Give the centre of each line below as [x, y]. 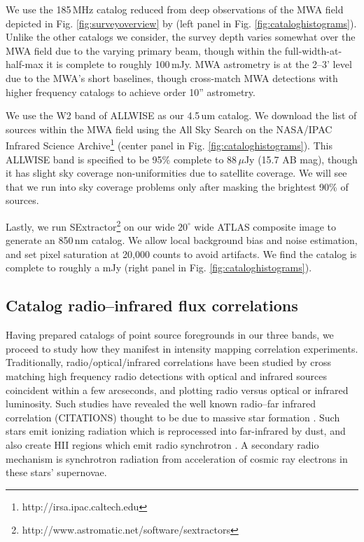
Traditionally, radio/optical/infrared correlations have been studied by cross [168, 362]
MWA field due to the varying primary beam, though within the [144, 50]
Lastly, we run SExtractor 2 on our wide [90, 225]
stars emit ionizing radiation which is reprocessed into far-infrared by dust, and [176, 431]
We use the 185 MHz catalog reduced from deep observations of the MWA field [175, 9]
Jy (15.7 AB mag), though [301, 159]
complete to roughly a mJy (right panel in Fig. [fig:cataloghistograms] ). [159, 267]
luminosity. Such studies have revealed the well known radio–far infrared [161, 404]
